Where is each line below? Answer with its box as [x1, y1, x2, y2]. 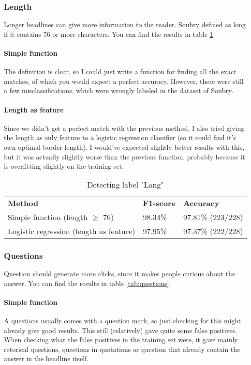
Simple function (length [8, 211, 88, 222]
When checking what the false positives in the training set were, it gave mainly [4, 334, 238, 345]
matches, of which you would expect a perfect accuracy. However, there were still [4, 76, 244, 86]
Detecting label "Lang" [87, 178, 164, 190]
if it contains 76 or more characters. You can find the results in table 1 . [4, 29, 215, 39]
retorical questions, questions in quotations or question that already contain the [4, 344, 240, 354]
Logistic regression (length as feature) [8, 225, 135, 237]
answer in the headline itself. [4, 353, 89, 364]
